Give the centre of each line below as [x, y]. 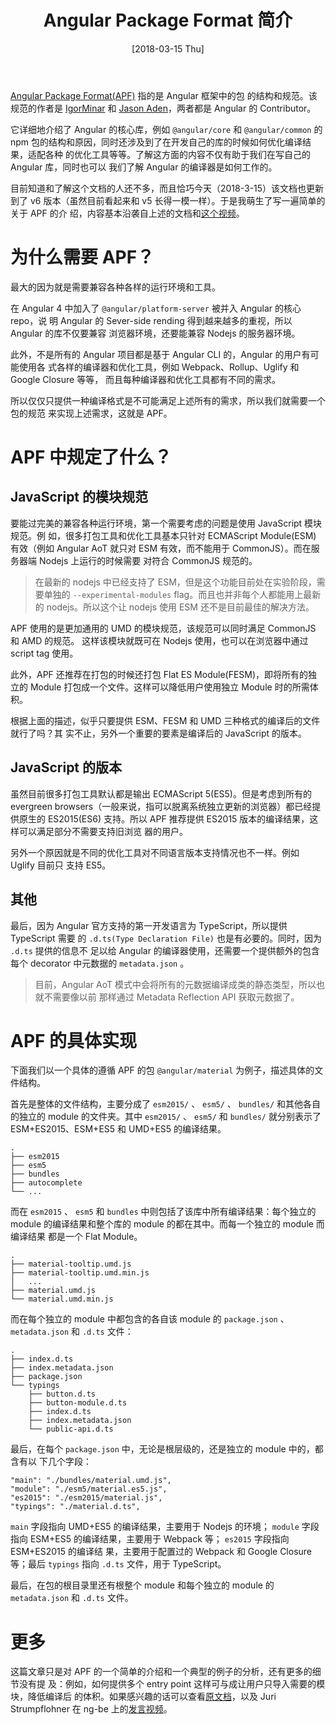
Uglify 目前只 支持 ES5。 [61, 865]
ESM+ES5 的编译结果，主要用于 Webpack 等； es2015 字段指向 [159, 1539]
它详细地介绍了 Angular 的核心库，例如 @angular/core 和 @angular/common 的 [166, 129]
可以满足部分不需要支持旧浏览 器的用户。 [103, 831]
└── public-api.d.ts [71, 1429]
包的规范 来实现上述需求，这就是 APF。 [91, 413]
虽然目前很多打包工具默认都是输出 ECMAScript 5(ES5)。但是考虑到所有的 [161, 793]
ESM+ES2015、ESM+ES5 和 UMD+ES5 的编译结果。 [118, 1129]
